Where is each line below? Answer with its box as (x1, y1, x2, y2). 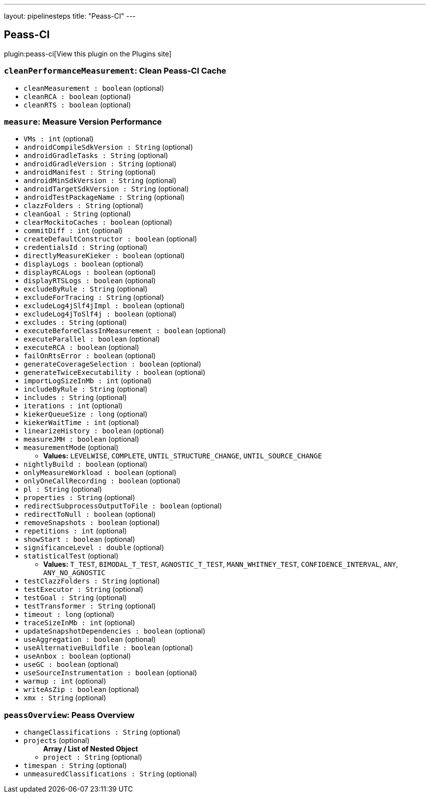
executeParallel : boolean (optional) (24, 335, 160, 344)
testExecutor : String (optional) (24, 585, 143, 594)
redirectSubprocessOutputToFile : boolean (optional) (24, 502, 222, 510)
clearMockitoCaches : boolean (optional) (24, 218, 172, 227)
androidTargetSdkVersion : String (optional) (24, 185, 189, 193)
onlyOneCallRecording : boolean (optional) (24, 477, 181, 485)
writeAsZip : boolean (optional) (24, 685, 139, 694)
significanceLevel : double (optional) (24, 543, 164, 552)
